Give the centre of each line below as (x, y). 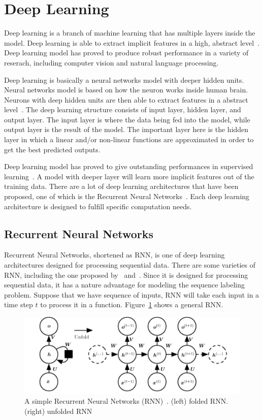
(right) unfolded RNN (58, 411)
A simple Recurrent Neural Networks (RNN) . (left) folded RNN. (126, 401)
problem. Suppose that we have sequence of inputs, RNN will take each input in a (132, 294)
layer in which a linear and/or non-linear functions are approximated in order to (129, 139)
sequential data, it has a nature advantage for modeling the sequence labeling (124, 285)
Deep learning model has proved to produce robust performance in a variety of (126, 53)
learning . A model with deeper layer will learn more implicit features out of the (129, 176)
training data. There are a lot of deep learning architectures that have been (121, 186)
